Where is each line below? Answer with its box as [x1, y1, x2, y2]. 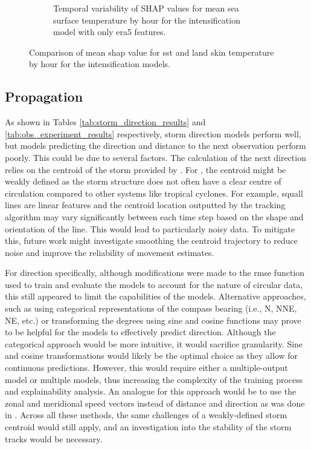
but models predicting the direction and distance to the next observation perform [5, 139, 306, 152]
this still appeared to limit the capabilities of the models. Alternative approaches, [5, 290, 306, 303]
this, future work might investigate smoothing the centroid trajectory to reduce [5, 234, 298, 247]
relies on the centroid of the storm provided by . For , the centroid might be [5, 163, 286, 175]
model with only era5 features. [53, 25, 166, 38]
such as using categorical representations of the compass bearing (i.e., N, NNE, [5, 302, 297, 315]
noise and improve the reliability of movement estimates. [5, 246, 214, 258]
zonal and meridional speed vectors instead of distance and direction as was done [5, 396, 305, 409]
